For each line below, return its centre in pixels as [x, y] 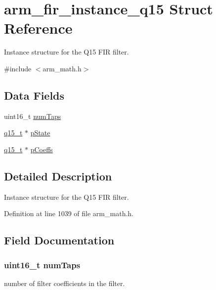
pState [40, 133]
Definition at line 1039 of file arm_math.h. [69, 213]
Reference [38, 28]
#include [18, 68]
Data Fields [34, 95]
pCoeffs [42, 149]
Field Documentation [59, 240]
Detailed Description [58, 176]
